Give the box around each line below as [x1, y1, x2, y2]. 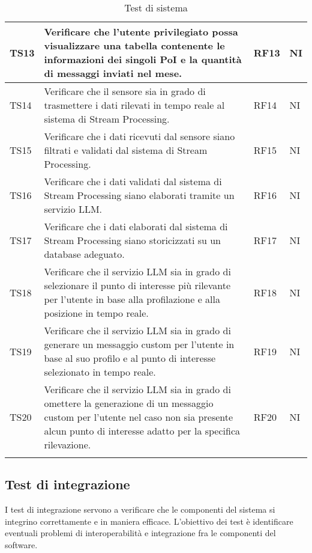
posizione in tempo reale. [44, 306, 149, 320]
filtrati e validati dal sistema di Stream [44, 143, 208, 157]
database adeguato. [44, 247, 125, 261]
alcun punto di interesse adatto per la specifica [44, 424, 241, 438]
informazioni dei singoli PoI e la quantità [44, 52, 242, 66]
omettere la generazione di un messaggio [44, 396, 214, 410]
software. [5, 538, 38, 551]
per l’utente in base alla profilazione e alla [44, 292, 220, 306]
